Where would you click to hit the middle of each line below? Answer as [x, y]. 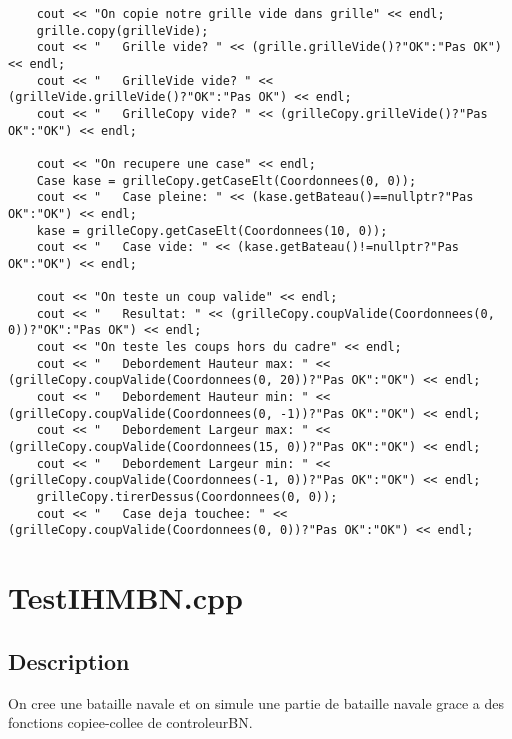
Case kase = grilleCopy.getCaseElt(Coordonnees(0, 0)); [226, 180]
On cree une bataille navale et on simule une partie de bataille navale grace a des [256, 702]
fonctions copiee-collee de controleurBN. [130, 722]
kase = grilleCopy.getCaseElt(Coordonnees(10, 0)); [212, 230]
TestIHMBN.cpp [125, 597]
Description [69, 660]
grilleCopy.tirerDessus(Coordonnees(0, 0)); [187, 497]
